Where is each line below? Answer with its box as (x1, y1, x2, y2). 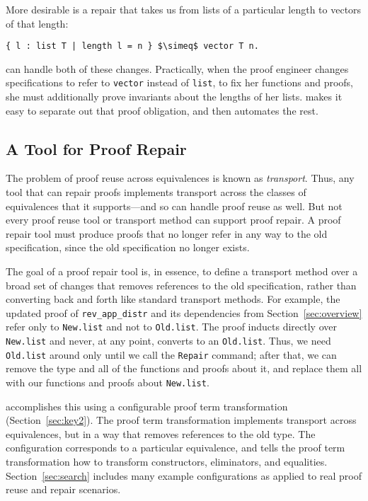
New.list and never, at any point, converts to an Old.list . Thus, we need (6, 333, 331, 348)
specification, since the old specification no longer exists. (6, 240, 250, 255)
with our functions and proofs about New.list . (6, 375, 209, 390)
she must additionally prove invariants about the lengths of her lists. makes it (6, 89, 343, 104)
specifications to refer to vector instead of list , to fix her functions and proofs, (6, 75, 354, 90)
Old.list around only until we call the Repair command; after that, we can (6, 347, 337, 362)
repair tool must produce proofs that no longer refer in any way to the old (6, 226, 328, 241)
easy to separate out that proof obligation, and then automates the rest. (6, 103, 318, 117)
